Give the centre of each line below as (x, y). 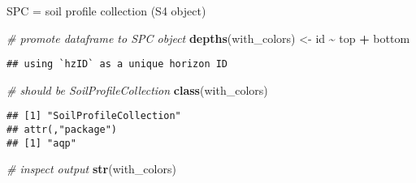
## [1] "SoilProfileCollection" (94, 116)
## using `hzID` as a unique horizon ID (117, 64)
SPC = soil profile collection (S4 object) (106, 11)
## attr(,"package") (62, 130)
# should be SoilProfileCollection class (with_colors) (137, 89)
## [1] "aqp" (41, 143)
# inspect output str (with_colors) (91, 169)
